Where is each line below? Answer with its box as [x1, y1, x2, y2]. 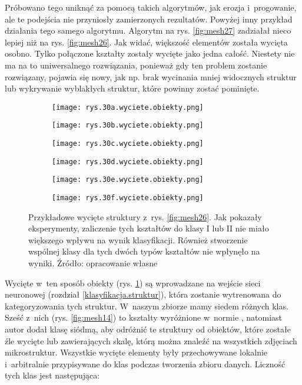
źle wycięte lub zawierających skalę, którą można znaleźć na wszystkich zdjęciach [5, 334, 297, 347]
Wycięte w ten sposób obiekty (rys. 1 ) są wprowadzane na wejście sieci [5, 276, 261, 289]
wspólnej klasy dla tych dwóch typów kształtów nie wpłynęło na [28, 245, 260, 257]
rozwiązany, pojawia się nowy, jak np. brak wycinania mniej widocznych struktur [5, 70, 297, 83]
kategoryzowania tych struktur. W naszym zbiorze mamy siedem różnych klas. [5, 299, 288, 312]
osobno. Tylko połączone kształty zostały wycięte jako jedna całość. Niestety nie [5, 47, 295, 60]
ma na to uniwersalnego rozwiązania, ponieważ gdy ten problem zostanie [5, 58, 267, 71]
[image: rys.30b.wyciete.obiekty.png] [52, 121, 204, 130]
